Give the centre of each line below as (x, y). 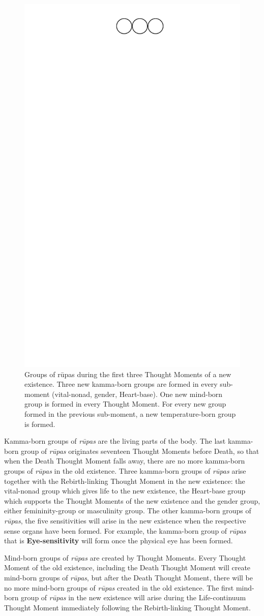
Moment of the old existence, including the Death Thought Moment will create (127, 567)
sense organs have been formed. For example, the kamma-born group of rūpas (125, 530)
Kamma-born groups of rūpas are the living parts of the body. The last (115, 441)
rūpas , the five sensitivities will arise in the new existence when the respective (125, 520)
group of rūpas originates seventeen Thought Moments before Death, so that (140, 451)
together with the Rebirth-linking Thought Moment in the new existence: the (125, 481)
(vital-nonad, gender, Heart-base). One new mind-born (137, 394)
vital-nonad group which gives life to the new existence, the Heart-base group (125, 491)
